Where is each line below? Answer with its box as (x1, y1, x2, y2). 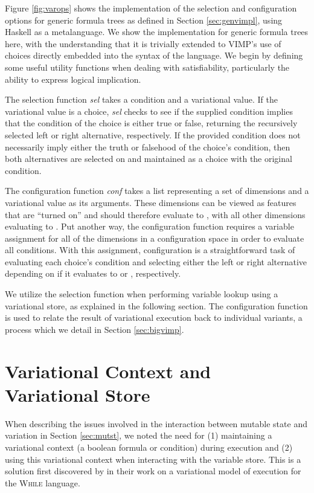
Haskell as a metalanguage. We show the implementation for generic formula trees (5, 25, 309, 38)
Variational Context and (5, 358, 211, 383)
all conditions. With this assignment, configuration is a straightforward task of (5, 243, 295, 256)
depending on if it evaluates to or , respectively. (5, 267, 181, 280)
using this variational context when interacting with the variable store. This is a (5, 453, 301, 465)
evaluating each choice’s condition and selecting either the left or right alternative (5, 255, 307, 268)
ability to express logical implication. (5, 72, 141, 85)
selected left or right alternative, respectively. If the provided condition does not (5, 128, 301, 141)
